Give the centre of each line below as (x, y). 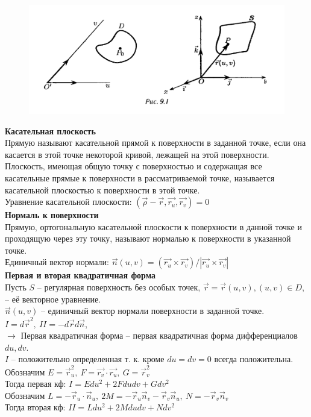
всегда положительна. (254, 359)
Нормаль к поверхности (52, 215)
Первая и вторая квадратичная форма (80, 275)
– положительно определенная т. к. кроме (88, 359)
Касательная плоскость (50, 130)
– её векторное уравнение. (53, 299)
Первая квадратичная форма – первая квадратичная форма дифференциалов (159, 335)
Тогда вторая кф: (35, 407)
